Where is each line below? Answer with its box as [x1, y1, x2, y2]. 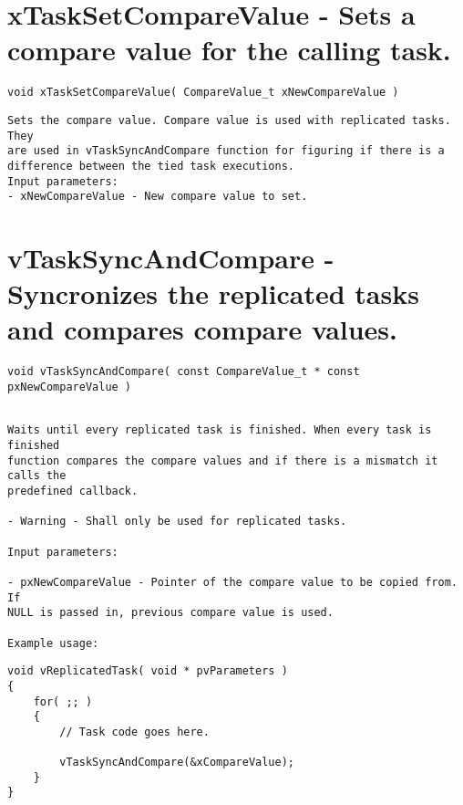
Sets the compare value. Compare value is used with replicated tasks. [7, 113, 451, 127]
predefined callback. [7, 485, 139, 497]
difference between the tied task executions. [7, 159, 294, 172]
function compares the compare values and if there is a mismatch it [7, 454, 438, 467]
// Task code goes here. [59, 725, 210, 738]
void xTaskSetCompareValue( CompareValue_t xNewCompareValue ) [7, 86, 399, 99]
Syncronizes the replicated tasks [7, 275, 419, 312]
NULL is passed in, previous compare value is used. [7, 606, 334, 620]
